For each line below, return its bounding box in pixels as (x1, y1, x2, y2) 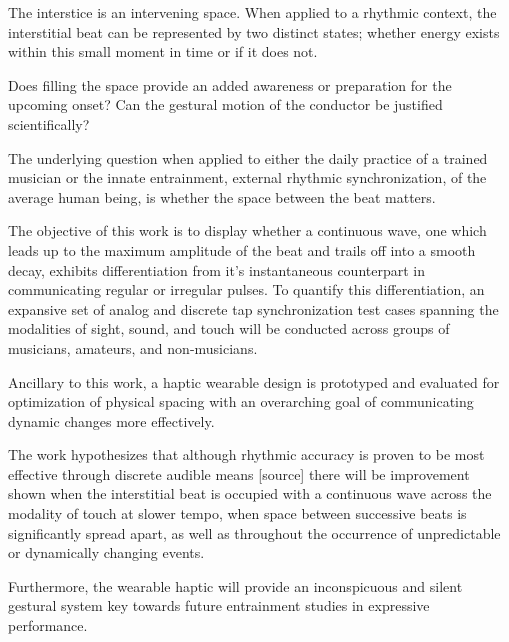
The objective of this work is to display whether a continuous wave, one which (8, 220, 487, 241)
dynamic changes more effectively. (8, 410, 215, 431)
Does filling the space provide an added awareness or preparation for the (8, 74, 452, 95)
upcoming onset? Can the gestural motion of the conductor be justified (8, 94, 443, 115)
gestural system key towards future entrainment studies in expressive (8, 595, 430, 616)
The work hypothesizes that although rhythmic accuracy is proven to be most (8, 444, 485, 465)
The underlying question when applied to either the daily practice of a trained (8, 147, 488, 168)
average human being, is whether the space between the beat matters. (8, 186, 436, 207)
